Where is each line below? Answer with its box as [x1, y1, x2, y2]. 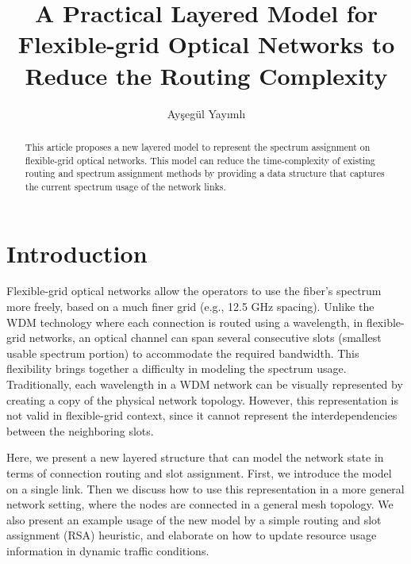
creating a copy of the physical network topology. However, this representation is [6, 391, 398, 408]
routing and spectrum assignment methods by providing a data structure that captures [25, 167, 385, 180]
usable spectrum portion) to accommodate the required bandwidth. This [6, 344, 359, 361]
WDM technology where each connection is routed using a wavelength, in [6, 313, 363, 330]
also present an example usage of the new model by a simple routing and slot [6, 511, 382, 528]
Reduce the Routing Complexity [25, 59, 388, 91]
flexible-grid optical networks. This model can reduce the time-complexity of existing [25, 153, 375, 167]
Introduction [6, 236, 148, 269]
